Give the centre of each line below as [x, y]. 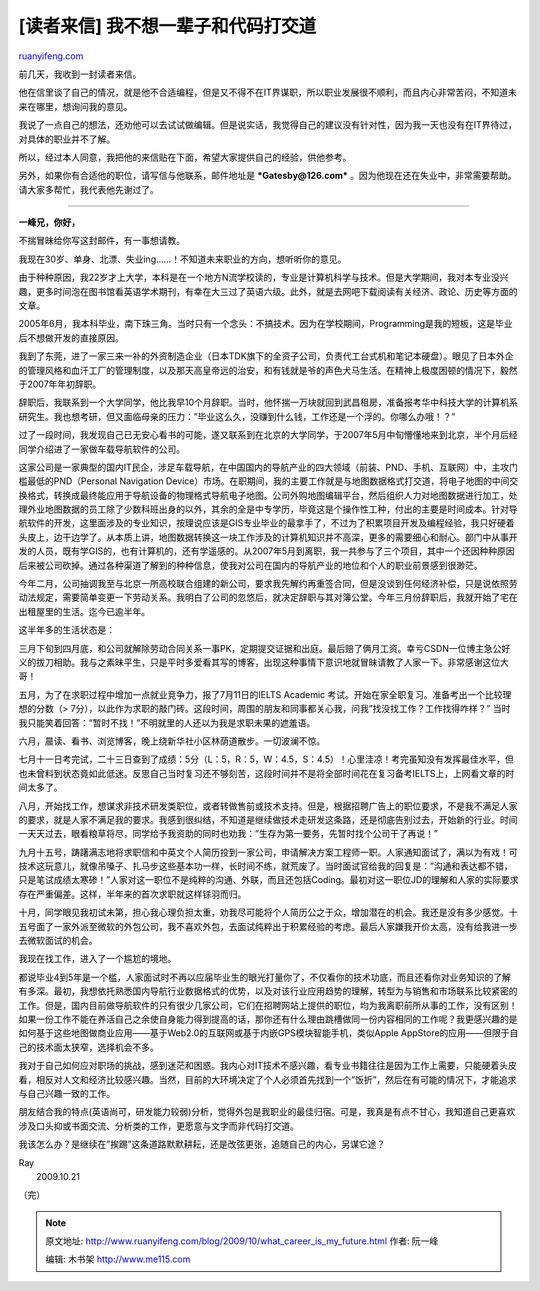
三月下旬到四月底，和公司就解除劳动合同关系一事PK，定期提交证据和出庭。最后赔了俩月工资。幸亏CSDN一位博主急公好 [264, 648]
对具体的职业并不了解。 [66, 139]
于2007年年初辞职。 [60, 384]
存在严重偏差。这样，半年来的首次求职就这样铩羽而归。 [132, 894]
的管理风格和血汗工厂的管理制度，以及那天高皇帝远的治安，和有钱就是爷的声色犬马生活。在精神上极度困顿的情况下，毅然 [268, 370]
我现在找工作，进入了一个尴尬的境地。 [97, 959]
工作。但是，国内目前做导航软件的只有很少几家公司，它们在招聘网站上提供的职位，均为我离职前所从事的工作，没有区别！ [268, 1005]
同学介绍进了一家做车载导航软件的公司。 [101, 449]
